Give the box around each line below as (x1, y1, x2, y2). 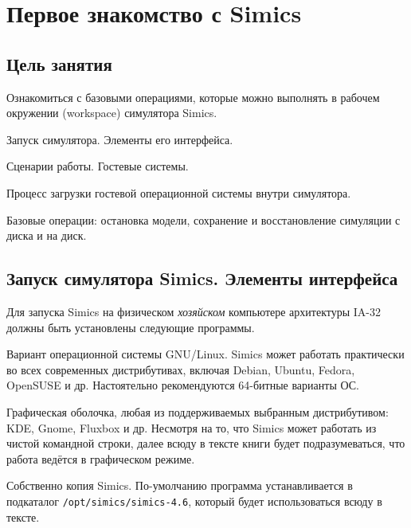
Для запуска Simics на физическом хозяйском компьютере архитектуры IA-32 (6, 303, 381, 319)
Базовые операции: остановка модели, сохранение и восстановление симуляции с (6, 211, 401, 228)
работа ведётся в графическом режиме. (6, 450, 195, 467)
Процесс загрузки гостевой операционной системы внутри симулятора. (6, 184, 351, 201)
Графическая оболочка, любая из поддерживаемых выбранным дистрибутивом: (6, 403, 389, 420)
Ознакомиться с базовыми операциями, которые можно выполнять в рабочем (6, 88, 380, 105)
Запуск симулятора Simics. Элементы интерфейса (6, 266, 398, 291)
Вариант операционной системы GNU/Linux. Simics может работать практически (6, 346, 405, 362)
